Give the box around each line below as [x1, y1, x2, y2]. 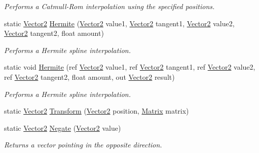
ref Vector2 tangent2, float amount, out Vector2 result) [4, 71, 175, 82]
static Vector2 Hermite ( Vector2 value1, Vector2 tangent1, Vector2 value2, [4, 18, 235, 28]
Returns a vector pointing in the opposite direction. [4, 139, 162, 150]
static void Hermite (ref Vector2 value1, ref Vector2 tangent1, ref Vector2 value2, [4, 62, 255, 72]
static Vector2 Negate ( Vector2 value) [4, 122, 121, 133]
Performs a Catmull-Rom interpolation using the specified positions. [4, 1, 215, 11]
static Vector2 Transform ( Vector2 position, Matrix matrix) [4, 106, 189, 116]
